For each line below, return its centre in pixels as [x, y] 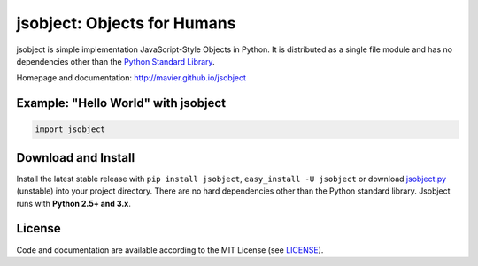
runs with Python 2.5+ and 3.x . [74, 203]
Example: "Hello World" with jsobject [121, 103]
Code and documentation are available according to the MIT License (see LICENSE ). [170, 250]
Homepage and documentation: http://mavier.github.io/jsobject [131, 78]
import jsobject [70, 129]
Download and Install [76, 158]
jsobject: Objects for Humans [126, 23]
